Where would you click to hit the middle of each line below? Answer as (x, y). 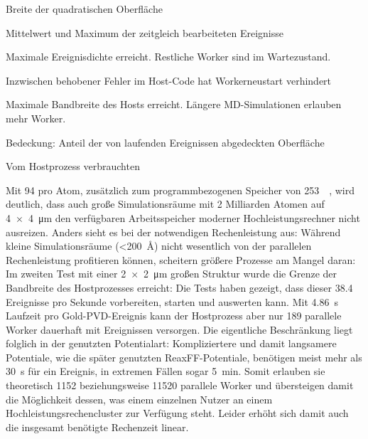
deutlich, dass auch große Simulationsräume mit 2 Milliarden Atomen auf (165, 204)
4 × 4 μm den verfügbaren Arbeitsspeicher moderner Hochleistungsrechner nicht (183, 217)
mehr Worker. (36, 118)
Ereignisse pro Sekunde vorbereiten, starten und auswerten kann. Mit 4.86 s (172, 301)
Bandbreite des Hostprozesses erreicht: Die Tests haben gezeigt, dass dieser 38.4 (179, 287)
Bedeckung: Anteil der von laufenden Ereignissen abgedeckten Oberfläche (165, 142)
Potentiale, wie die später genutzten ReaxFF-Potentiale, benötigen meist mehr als (184, 357)
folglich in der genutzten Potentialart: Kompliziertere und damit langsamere (171, 343)
